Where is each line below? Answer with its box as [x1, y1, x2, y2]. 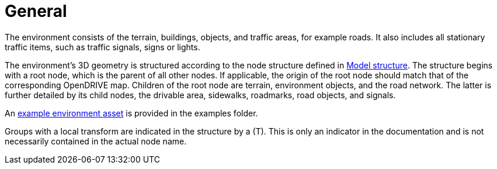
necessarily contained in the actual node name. [5, 136, 187, 146]
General [5, 1, 67, 21]
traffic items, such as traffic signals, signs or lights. [5, 42, 200, 52]
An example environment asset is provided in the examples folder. [5, 108, 258, 118]
